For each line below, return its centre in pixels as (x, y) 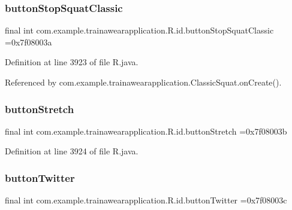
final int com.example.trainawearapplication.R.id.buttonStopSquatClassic (139, 30)
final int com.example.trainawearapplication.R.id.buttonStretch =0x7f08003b (146, 131)
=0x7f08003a (28, 42)
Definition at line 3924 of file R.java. (72, 151)
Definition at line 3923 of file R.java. (72, 62)
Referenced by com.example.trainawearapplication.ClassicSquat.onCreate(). (143, 82)
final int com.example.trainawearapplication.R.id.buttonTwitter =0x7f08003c (146, 200)
